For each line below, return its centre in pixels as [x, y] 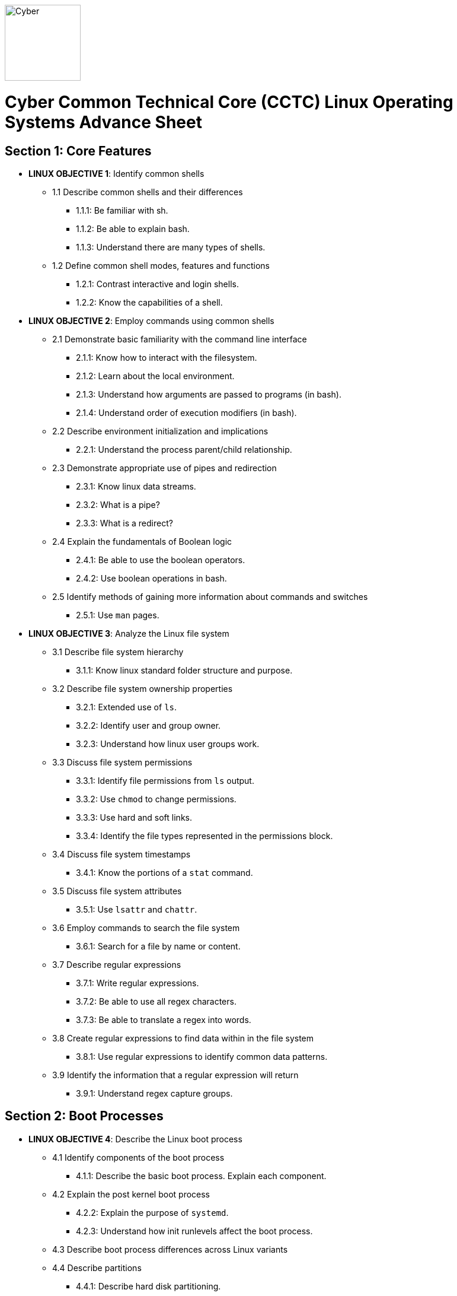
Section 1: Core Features [78, 151]
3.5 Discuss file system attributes [117, 891]
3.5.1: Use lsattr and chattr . [137, 909]
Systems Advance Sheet [103, 122]
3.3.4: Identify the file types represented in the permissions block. [204, 836]
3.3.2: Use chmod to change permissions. [156, 799]
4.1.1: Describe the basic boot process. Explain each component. [201, 1176]
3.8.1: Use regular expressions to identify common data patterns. [202, 1056]
